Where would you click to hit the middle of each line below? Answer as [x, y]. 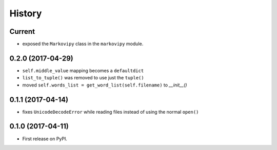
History [26, 13]
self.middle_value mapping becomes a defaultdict [83, 70]
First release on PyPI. [45, 139]
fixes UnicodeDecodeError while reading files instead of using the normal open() [111, 112]
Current [22, 31]
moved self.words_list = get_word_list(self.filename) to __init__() [105, 85]
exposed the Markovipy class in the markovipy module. [83, 44]
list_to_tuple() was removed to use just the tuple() [83, 78]
